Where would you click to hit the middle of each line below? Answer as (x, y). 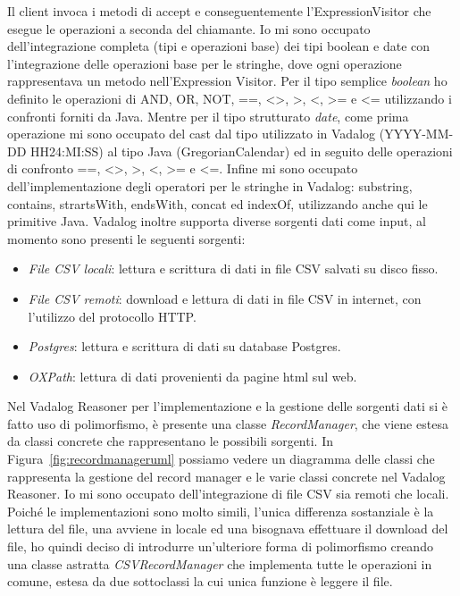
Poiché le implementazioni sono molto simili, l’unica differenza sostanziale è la (221, 511)
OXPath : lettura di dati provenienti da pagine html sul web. (192, 376)
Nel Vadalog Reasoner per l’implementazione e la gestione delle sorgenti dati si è (227, 406)
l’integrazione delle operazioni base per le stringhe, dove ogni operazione (205, 63)
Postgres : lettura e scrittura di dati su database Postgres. (184, 346)
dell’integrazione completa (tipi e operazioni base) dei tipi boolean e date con (219, 46)
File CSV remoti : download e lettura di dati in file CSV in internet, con (225, 298)
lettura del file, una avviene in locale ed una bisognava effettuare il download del (228, 529)
